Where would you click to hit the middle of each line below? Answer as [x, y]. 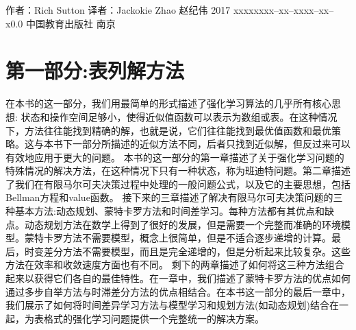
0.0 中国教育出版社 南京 [63, 23]
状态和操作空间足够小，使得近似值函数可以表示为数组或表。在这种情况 [179, 116]
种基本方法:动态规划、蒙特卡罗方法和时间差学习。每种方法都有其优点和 [165, 211]
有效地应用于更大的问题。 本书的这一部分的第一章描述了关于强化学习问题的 [175, 157]
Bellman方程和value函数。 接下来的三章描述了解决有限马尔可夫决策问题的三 [174, 197]
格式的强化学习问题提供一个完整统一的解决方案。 [154, 318]
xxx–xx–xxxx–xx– [296, 10]
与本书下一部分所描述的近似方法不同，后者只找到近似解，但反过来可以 [192, 144]
